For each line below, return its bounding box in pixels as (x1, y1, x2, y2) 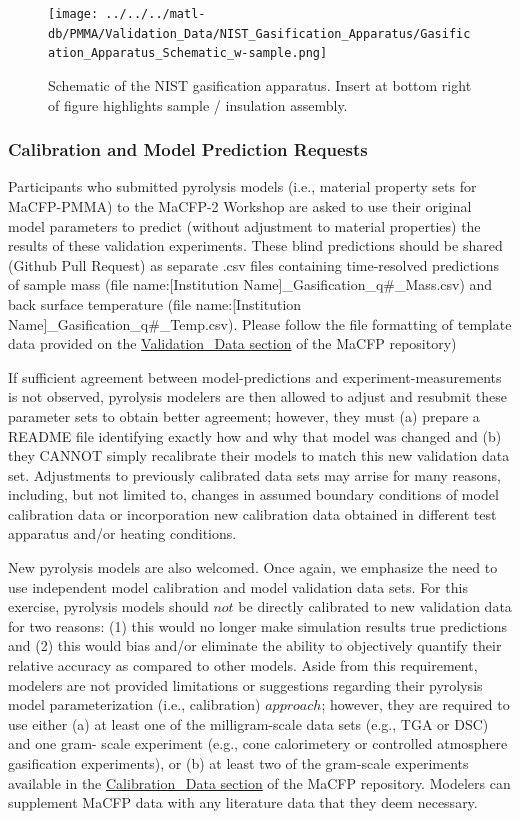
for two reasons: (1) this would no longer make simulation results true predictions (8, 615, 507, 636)
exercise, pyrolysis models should (8, 596, 209, 617)
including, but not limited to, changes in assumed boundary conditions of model (8, 484, 499, 505)
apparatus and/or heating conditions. (8, 523, 237, 544)
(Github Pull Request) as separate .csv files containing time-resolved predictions (8, 254, 500, 275)
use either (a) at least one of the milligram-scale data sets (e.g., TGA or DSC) (8, 713, 489, 734)
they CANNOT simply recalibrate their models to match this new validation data (8, 445, 510, 466)
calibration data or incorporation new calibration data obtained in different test (8, 503, 497, 524)
